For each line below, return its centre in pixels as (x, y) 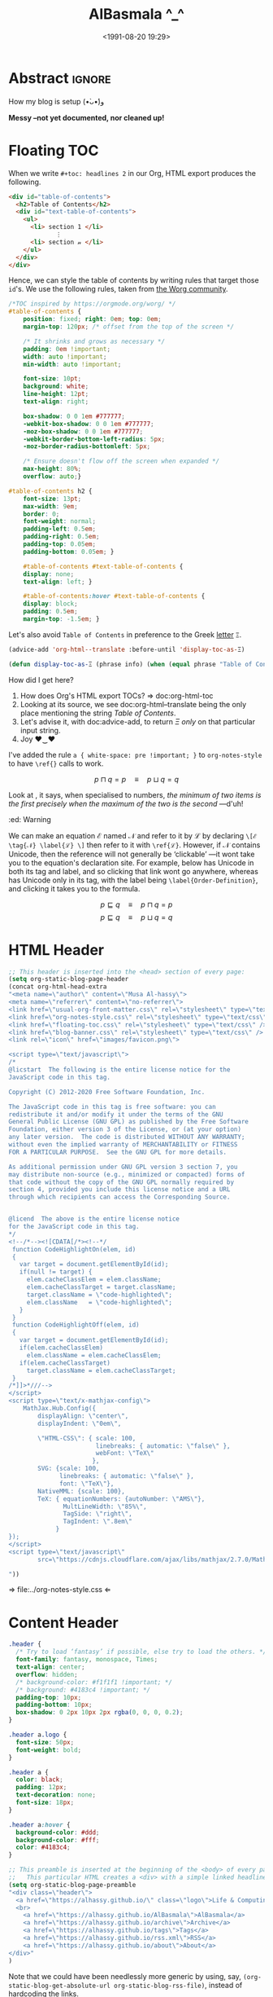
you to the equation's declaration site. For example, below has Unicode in (131, 862)
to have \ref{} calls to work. (56, 763)
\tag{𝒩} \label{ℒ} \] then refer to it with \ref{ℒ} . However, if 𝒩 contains (134, 845)
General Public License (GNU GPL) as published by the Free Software (129, 1122)
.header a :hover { (39, 1825)
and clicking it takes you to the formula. (74, 888)
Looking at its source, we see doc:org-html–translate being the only (133, 704)
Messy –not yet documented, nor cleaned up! (87, 117)
